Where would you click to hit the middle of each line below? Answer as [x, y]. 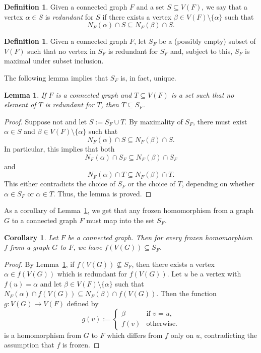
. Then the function [186, 293]
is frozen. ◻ [81, 345]
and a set [150, 7]
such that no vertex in [61, 51]
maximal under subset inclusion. [54, 61]
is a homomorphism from [43, 335]
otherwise [161, 324]
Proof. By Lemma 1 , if [39, 264]
